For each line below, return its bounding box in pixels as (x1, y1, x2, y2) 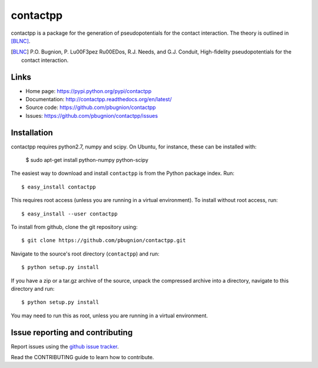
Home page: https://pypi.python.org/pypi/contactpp (25, 87, 152, 94)
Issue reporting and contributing (11, 327, 133, 337)
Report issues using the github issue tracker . (11, 343, 119, 350)
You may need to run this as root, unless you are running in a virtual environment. (11, 312, 208, 319)
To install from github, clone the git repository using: (11, 224, 138, 231)
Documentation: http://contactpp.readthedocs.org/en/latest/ (25, 96, 172, 103)
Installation (11, 127, 53, 138)
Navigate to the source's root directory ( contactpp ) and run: (11, 250, 160, 257)
